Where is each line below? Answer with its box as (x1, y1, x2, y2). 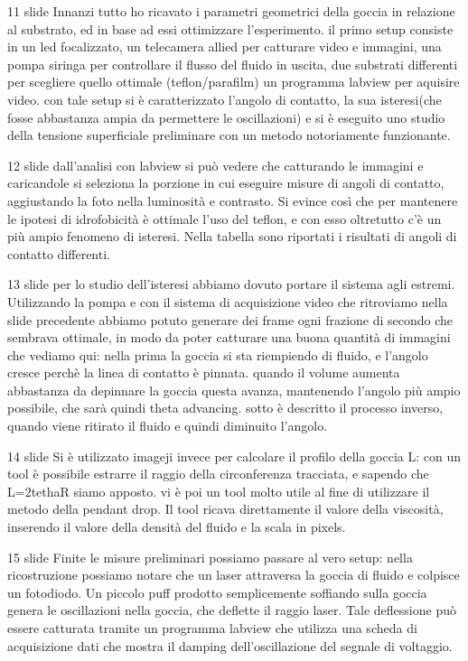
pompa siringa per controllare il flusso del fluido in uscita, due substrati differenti (7, 54, 458, 73)
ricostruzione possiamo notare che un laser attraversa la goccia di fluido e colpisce (7, 565, 460, 584)
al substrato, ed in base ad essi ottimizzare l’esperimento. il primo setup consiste (7, 19, 454, 38)
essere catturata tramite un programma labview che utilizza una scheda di (7, 619, 417, 637)
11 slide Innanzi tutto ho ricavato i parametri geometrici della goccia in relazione (7, 2, 455, 20)
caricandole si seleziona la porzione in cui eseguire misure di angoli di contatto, (7, 173, 445, 192)
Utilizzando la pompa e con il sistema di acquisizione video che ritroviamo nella (7, 292, 448, 311)
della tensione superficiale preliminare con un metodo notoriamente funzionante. (7, 126, 451, 144)
